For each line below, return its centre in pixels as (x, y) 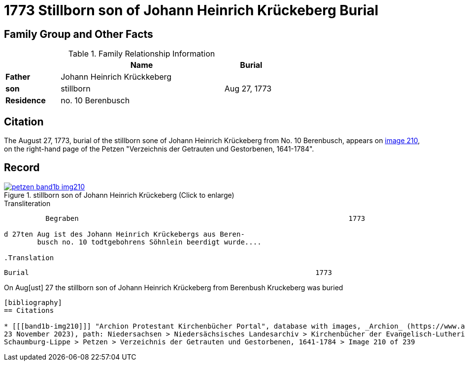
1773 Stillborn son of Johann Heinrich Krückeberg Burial (191, 10)
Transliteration (27, 203)
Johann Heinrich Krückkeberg (116, 77)
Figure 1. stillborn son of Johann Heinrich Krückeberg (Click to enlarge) (119, 195)
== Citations (29, 310)
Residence (26, 101)
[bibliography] (33, 302)
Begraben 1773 (205, 218)
